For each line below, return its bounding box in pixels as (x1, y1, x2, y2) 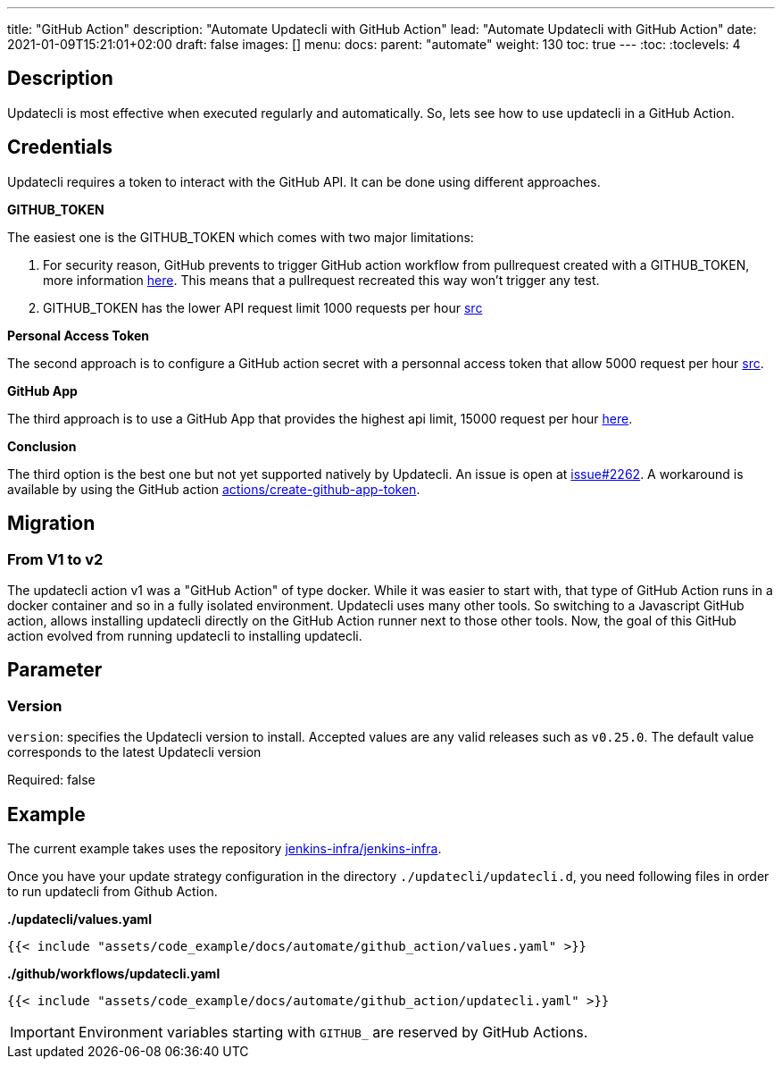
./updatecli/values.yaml (7, 911, 152, 927)
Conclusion (7, 438, 77, 454)
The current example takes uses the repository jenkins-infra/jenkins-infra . (7, 840, 442, 856)
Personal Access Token (7, 327, 150, 343)
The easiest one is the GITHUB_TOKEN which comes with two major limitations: (7, 229, 474, 245)
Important (10, 1022, 75, 1041)
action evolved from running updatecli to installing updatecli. (7, 627, 362, 643)
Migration (7, 512, 96, 535)
